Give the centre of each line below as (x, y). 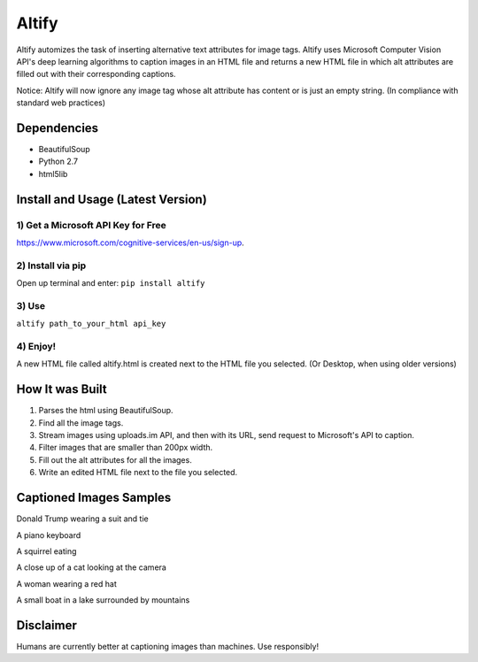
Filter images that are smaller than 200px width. (126, 448)
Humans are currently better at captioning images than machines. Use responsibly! (167, 647)
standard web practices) (61, 103)
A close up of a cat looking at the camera (92, 567)
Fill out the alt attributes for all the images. (115, 459)
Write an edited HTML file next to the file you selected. (138, 473)
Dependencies (58, 128)
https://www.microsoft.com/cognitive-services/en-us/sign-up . (131, 242)
